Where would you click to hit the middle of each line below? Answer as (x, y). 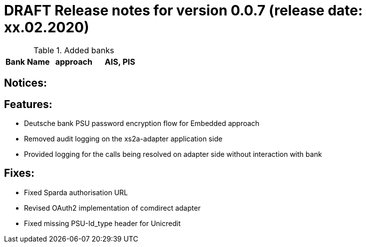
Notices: (25, 83)
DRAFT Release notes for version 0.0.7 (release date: (183, 10)
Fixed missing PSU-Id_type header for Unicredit (102, 223)
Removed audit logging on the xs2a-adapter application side (123, 139)
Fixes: (19, 173)
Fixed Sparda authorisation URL (76, 192)
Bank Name (28, 62)
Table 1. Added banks (74, 50)
